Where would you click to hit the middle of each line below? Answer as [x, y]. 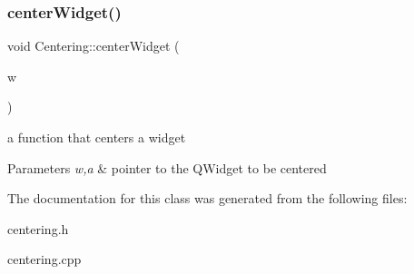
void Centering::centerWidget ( [94, 46]
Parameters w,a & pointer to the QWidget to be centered [167, 167]
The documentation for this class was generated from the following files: [207, 198]
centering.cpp [44, 259]
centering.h [38, 228]
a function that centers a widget [97, 137]
